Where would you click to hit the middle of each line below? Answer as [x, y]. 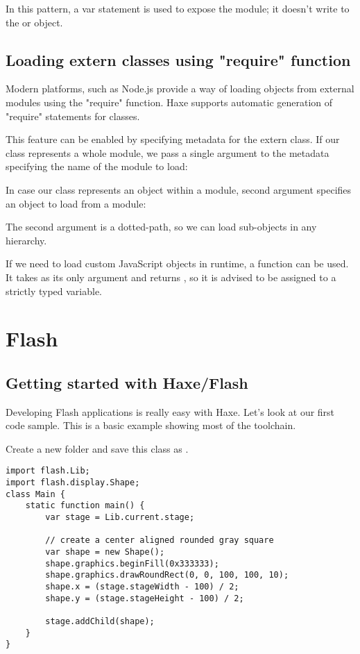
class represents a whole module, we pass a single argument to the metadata [168, 152]
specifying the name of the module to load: [97, 166]
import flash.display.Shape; [73, 483]
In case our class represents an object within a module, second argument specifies [179, 189]
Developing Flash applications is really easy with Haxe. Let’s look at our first [170, 411]
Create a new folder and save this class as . [97, 448]
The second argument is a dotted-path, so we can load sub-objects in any [161, 227]
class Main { [35, 494]
